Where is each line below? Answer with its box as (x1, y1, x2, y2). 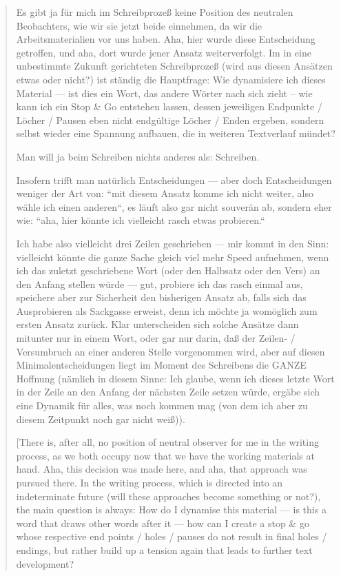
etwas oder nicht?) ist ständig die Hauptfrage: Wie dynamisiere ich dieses (16, 72, 326, 86)
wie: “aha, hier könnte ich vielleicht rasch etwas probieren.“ (16, 213, 265, 227)
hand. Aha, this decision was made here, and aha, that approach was (16, 462, 307, 476)
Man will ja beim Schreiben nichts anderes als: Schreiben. (16, 149, 260, 163)
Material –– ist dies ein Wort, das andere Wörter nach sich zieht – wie (16, 85, 313, 100)
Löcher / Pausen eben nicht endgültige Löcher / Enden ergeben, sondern (16, 112, 324, 127)
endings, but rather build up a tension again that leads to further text (16, 542, 313, 557)
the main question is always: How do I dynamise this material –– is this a (16, 502, 327, 517)
